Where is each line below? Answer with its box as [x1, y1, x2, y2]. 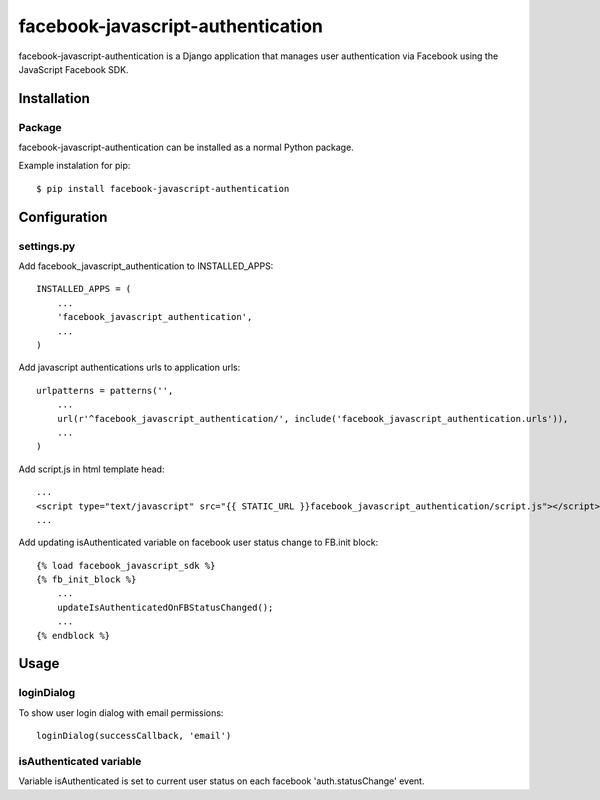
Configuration [18, 208, 108, 225]
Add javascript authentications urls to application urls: [18, 361, 241, 374]
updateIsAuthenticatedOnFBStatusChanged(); [56, 601, 274, 613]
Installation [18, 90, 90, 107]
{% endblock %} [36, 630, 111, 641]
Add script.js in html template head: [18, 463, 165, 475]
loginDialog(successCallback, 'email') [36, 730, 232, 742]
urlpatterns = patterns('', [36, 385, 174, 396]
